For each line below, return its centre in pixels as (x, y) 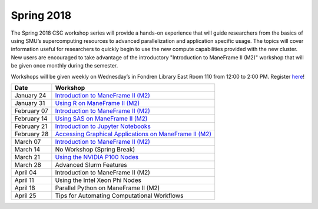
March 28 (28, 164)
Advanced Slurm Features (91, 164)
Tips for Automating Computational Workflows (119, 195)
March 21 (27, 157)
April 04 (26, 172)
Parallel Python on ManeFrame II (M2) (107, 188)
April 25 (25, 195)
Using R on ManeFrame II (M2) (97, 103)
